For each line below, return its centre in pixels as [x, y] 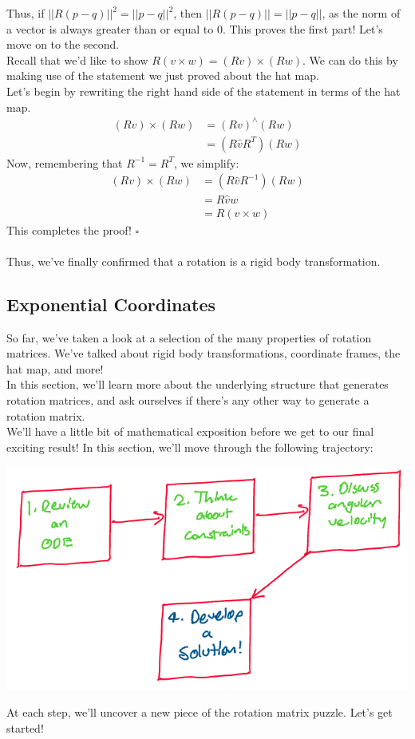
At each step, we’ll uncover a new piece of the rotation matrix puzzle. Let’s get [200, 712]
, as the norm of [361, 13]
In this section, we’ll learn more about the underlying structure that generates [198, 384]
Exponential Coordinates [111, 304]
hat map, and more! [55, 368]
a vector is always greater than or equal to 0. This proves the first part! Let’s [195, 28]
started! [25, 727]
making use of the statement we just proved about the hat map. [163, 75]
